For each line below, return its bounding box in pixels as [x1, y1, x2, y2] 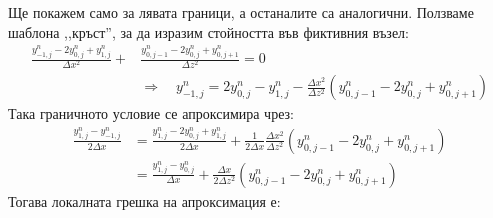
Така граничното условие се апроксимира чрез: [8, 103, 294, 124]
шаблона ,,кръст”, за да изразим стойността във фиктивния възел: [8, 21, 409, 42]
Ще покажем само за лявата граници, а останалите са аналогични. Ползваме [8, 2, 474, 22]
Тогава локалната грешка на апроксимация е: [8, 190, 281, 211]
